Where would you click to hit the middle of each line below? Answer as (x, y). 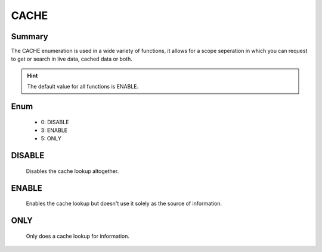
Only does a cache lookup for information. (78, 236)
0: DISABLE (55, 122)
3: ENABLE (54, 130)
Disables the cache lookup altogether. (72, 171)
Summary (30, 37)
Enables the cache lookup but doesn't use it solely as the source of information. (124, 204)
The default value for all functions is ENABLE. (83, 87)
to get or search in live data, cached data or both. (72, 59)
